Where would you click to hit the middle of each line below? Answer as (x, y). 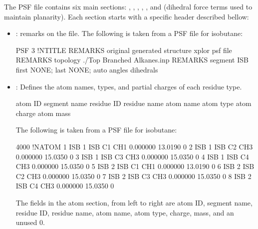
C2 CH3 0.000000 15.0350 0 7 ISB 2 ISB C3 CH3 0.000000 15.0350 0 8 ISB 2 (133, 176)
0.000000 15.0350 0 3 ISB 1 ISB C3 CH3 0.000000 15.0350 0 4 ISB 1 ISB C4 (132, 156)
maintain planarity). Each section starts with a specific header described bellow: (127, 16)
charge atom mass (43, 113)
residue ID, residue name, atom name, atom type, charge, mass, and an (125, 212)
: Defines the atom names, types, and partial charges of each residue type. (129, 86)
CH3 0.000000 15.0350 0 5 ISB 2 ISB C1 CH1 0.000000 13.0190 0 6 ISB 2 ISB (135, 166)
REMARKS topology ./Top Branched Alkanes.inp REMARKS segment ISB (132, 60)
